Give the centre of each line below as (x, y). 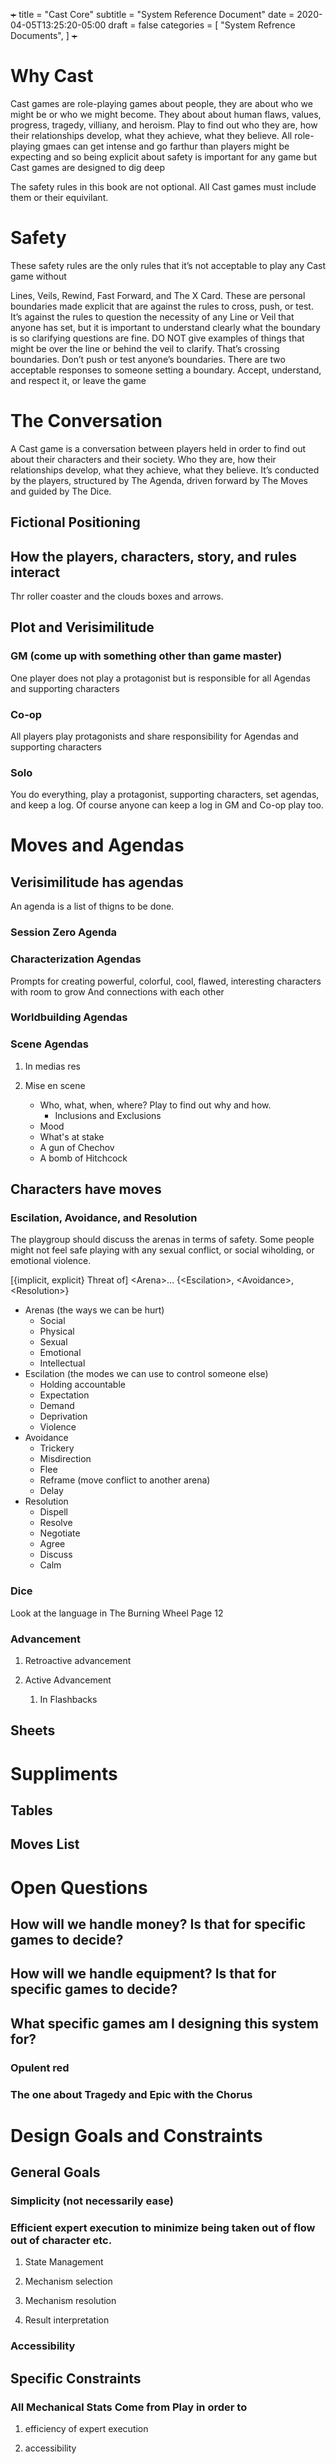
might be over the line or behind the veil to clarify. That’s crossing (145, 348)
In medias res (52, 1066)
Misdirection (65, 1459)
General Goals (55, 2172)
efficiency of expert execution (86, 2428)
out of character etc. (61, 2240)
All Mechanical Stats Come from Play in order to (129, 2407)
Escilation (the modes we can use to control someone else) (146, 1374)
